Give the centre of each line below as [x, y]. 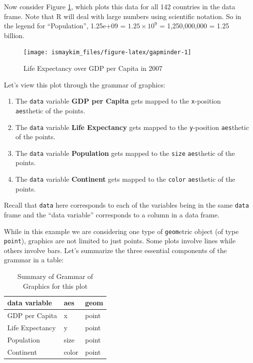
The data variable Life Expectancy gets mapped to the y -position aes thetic [132, 127]
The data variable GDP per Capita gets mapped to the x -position [118, 101]
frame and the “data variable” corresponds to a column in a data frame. [112, 214]
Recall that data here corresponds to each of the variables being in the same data [126, 205]
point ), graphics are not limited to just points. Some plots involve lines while [120, 241]
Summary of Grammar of [55, 276]
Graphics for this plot [55, 286]
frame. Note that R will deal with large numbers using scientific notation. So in [123, 16]
